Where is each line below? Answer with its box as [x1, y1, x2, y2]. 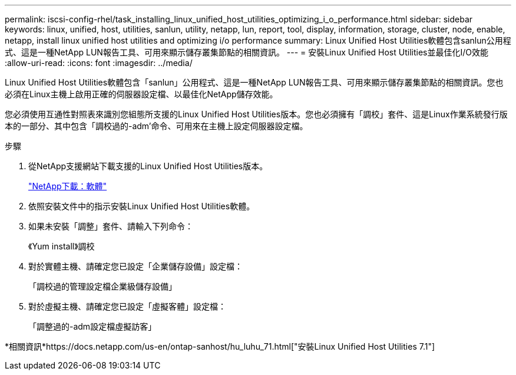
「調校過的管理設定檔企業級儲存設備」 [28, 281, 177, 291]
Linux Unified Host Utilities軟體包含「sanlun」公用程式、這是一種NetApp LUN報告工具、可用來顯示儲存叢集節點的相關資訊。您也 [5, 77, 504, 87]
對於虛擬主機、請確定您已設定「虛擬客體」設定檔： [28, 301, 226, 311]
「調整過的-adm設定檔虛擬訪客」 [28, 321, 157, 331]
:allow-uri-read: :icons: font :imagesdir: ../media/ [5, 58, 193, 68]
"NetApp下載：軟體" [28, 181, 107, 191]
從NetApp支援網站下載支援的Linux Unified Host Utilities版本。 [28, 161, 268, 171]
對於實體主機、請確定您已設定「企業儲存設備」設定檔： [28, 261, 243, 271]
